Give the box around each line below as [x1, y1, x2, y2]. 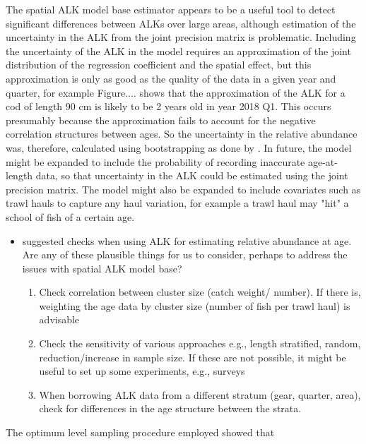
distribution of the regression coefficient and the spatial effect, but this [6, 57, 312, 72]
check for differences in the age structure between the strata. [39, 401, 302, 416]
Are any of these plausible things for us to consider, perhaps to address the [22, 247, 348, 262]
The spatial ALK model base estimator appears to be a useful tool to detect [6, 2, 336, 16]
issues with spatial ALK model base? [22, 260, 182, 275]
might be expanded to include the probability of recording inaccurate [6, 154, 305, 169]
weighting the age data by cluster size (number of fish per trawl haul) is [39, 298, 350, 313]
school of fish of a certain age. [6, 209, 135, 224]
